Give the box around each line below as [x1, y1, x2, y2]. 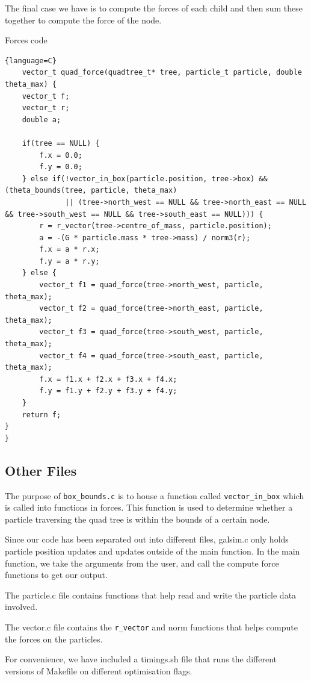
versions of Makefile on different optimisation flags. [5, 664, 192, 677]
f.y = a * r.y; [39, 257, 100, 266]
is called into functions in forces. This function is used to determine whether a [5, 501, 293, 514]
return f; [22, 410, 61, 419]
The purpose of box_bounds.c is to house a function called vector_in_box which [5, 489, 304, 502]
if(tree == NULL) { [22, 138, 100, 148]
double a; [22, 115, 61, 124]
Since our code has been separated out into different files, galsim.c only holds [5, 533, 289, 546]
